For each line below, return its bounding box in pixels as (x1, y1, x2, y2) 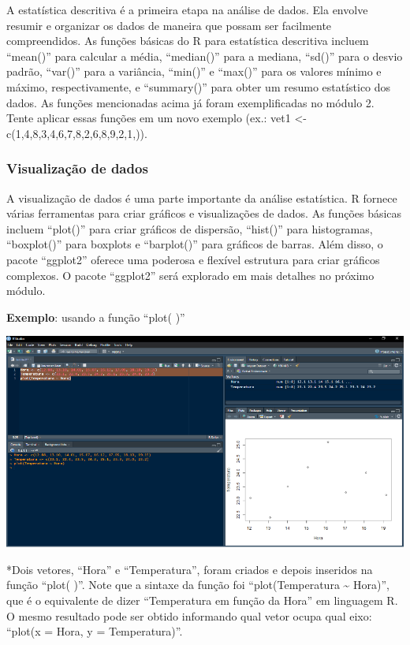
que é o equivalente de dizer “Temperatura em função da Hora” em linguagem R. (6, 592, 398, 609)
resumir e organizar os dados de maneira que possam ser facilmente (6, 17, 332, 33)
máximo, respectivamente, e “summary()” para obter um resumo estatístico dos (6, 78, 391, 95)
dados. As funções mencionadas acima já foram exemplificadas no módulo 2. (6, 94, 375, 110)
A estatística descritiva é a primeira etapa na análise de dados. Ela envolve (6, 2, 368, 17)
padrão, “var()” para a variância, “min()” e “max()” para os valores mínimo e (6, 63, 382, 80)
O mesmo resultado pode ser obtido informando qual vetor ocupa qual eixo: (6, 607, 372, 624)
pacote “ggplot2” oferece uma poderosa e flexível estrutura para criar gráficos (6, 251, 380, 267)
